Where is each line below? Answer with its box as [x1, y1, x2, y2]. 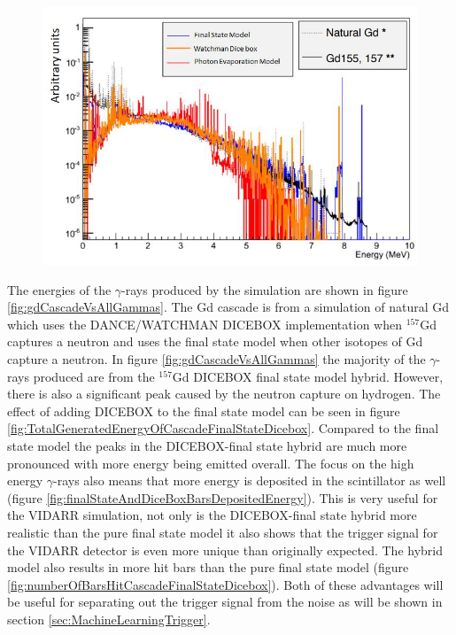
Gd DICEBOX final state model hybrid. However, [172, 367, 444, 385]
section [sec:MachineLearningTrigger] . [7, 609, 211, 628]
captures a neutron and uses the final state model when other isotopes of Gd [7, 332, 423, 351]
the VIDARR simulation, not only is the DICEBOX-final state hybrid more [7, 506, 417, 524]
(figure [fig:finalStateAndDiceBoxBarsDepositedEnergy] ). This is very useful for [7, 488, 438, 507]
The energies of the [7, 280, 112, 298]
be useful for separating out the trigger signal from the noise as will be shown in [7, 592, 443, 611]
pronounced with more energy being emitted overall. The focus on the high [7, 453, 414, 472]
